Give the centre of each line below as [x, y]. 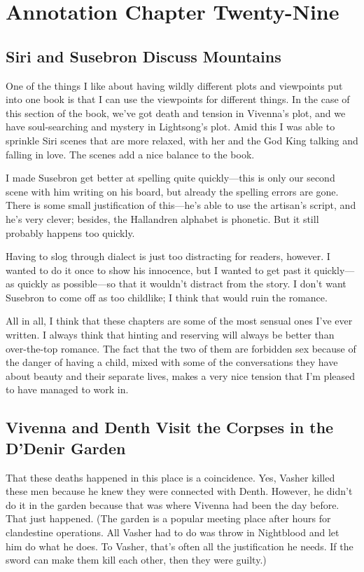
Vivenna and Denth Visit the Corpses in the [170, 427]
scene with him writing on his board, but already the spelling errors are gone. [172, 191]
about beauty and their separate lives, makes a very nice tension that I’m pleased [181, 375]
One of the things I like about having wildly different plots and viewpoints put [174, 85]
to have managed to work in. [67, 389]
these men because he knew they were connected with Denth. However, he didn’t [179, 491]
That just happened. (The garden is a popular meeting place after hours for [168, 518]
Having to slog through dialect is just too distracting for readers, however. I [168, 256]
